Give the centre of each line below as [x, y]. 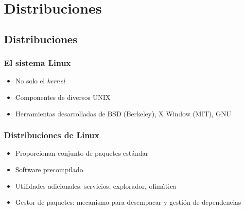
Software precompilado [49, 169]
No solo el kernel [40, 81]
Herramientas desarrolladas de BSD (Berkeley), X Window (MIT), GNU [123, 113]
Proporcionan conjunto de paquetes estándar [82, 153]
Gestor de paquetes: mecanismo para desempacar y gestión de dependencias [128, 202]
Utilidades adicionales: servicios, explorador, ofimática [96, 186]
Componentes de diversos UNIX [63, 97]
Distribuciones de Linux [52, 135]
